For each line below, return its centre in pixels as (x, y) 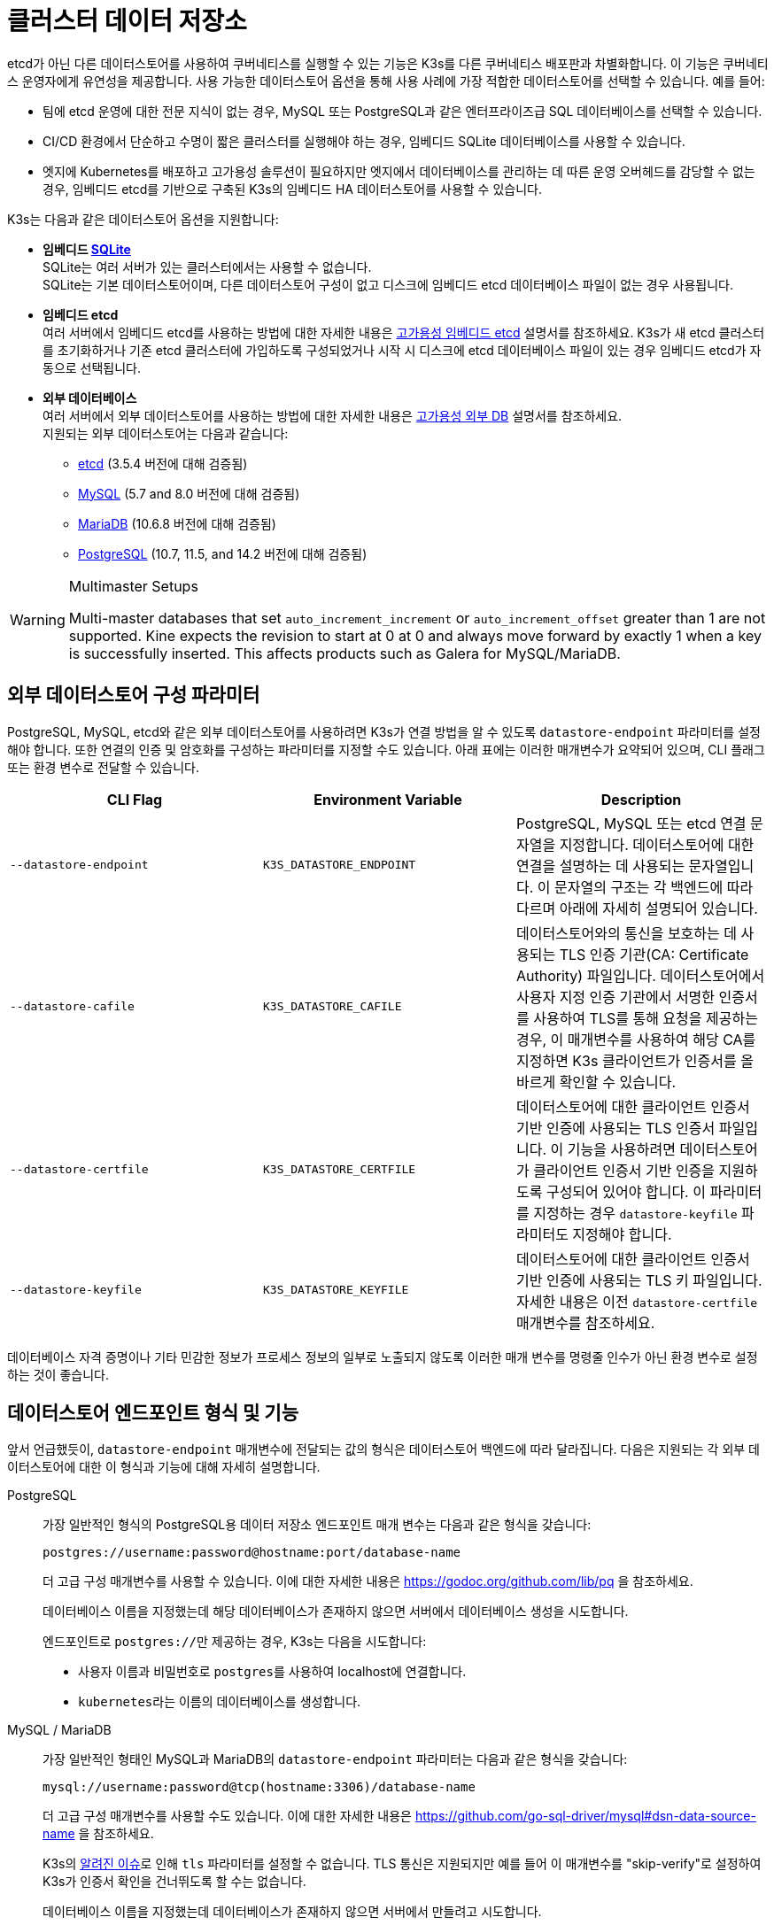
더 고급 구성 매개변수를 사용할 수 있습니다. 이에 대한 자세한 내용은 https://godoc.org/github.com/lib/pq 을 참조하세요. (368, 1581)
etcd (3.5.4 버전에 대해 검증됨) (163, 463)
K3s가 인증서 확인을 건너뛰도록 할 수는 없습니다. (174, 1882)
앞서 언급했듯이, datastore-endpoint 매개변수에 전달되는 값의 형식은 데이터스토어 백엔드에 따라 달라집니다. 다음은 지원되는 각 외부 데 (383, 1450)
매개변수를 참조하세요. (585, 1322)
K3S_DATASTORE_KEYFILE (336, 1290)
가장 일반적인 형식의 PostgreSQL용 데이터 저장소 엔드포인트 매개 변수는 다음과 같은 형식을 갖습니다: (317, 1525)
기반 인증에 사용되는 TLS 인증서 (615, 1128)
